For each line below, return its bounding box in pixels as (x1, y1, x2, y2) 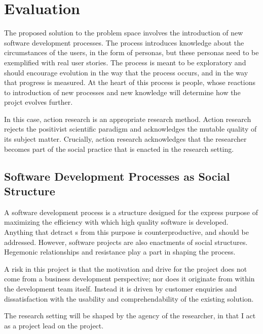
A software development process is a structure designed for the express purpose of (4, 206, 258, 217)
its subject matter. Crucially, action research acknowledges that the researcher (4, 134, 247, 144)
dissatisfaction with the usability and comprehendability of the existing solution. (4, 293, 254, 304)
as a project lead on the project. (4, 320, 104, 330)
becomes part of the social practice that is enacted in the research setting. (4, 143, 234, 154)
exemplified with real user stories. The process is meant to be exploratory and (4, 57, 246, 67)
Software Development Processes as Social (4, 168, 230, 184)
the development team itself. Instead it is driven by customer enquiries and (4, 283, 237, 294)
